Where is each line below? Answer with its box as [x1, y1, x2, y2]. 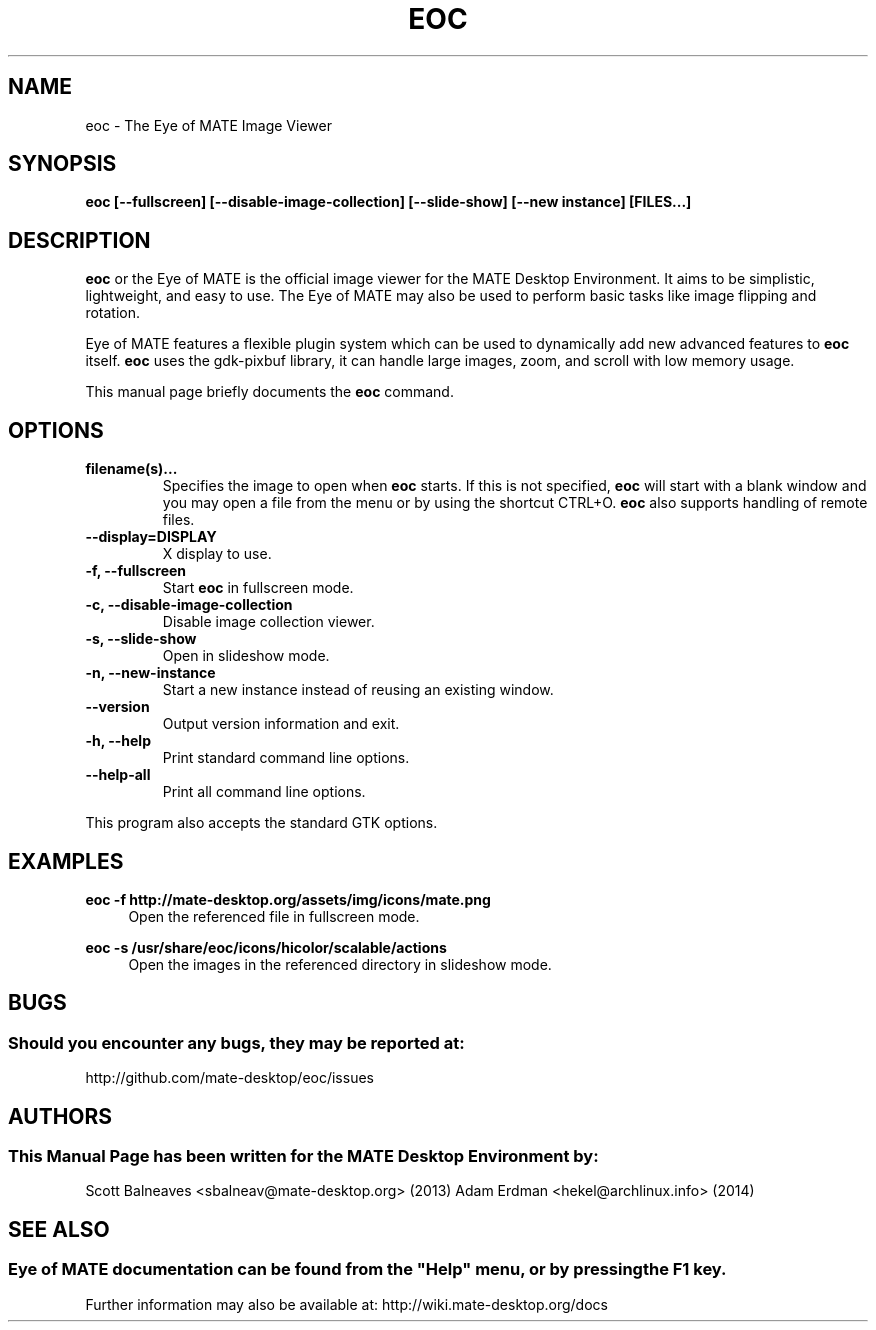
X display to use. [162, 545, 272, 563]
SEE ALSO [8, 1216, 110, 1242]
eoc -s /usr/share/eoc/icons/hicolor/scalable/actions [85, 938, 447, 956]
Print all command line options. [162, 783, 366, 801]
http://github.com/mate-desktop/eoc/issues [85, 1069, 374, 1087]
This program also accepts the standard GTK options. [85, 814, 438, 832]
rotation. [85, 304, 141, 322]
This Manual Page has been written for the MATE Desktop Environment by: [8, 1146, 599, 1167]
